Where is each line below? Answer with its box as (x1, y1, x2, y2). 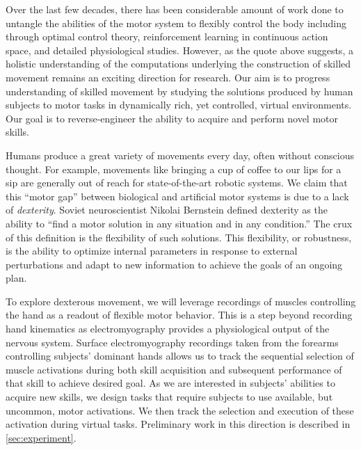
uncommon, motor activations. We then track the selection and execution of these (6, 403, 354, 417)
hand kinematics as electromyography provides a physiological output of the (6, 321, 330, 336)
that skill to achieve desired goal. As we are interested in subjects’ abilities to (6, 376, 335, 390)
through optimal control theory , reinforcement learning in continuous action (6, 29, 328, 44)
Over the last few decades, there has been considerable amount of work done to (6, 2, 344, 16)
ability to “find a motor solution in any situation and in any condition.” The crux (6, 216, 353, 230)
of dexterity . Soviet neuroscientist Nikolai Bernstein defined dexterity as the (6, 202, 328, 217)
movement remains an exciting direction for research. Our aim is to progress (6, 70, 330, 84)
